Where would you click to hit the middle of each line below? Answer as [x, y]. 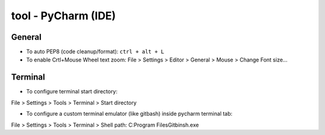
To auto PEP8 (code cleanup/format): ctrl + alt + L [95, 52]
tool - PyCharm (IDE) [63, 16]
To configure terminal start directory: [72, 92]
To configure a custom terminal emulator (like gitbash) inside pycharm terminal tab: [129, 114]
